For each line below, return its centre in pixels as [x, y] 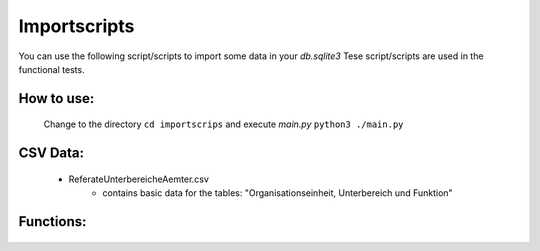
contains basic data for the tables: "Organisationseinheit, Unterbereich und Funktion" [278, 193]
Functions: [52, 221]
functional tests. [51, 69]
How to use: [56, 98]
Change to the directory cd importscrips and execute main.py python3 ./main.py [223, 124]
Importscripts [76, 26]
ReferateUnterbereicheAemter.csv [139, 179]
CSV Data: [51, 153]
